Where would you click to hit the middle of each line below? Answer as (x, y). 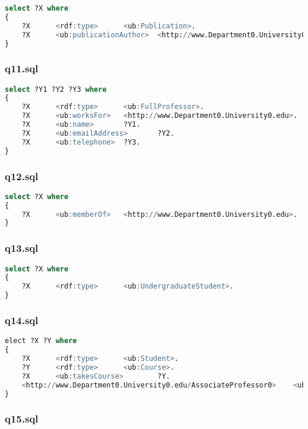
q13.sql (22, 248)
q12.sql (22, 176)
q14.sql (22, 320)
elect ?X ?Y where (41, 341)
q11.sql (22, 68)
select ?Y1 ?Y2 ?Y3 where (56, 89)
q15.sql (22, 419)
